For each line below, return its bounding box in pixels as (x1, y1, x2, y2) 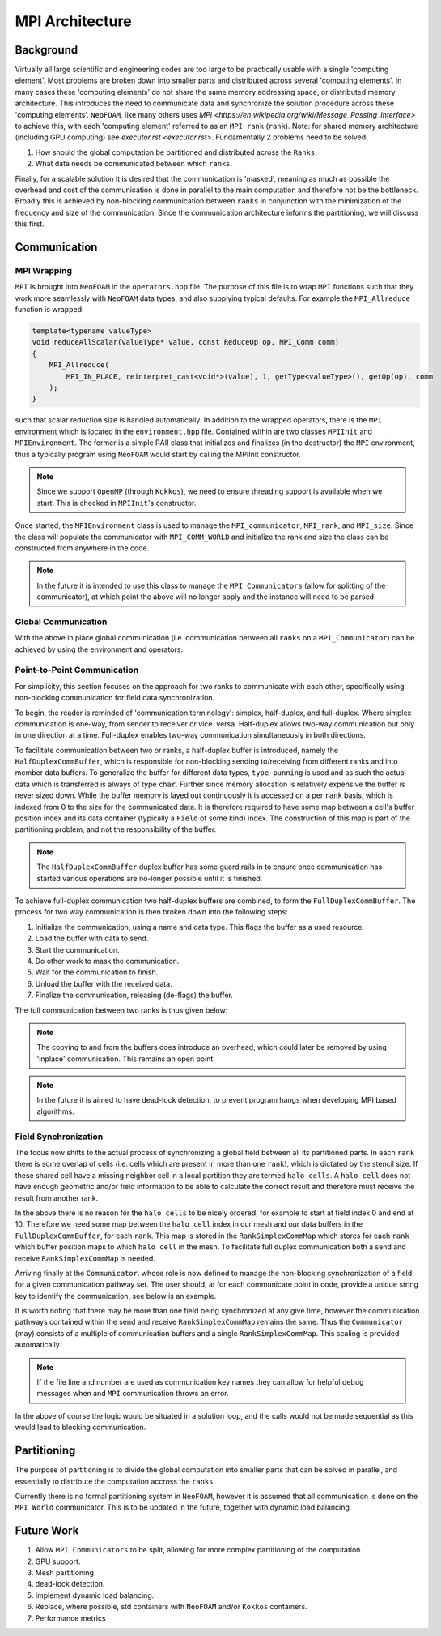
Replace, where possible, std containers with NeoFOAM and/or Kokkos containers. (35, 1602, 307, 1612)
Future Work (15, 1524, 79, 1538)
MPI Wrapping (15, 264, 73, 276)
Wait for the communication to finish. (35, 967, 159, 977)
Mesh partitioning (35, 1567, 95, 1577)
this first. (15, 219, 45, 229)
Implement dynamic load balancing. (35, 1590, 155, 1600)
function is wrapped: (15, 305, 84, 315)
